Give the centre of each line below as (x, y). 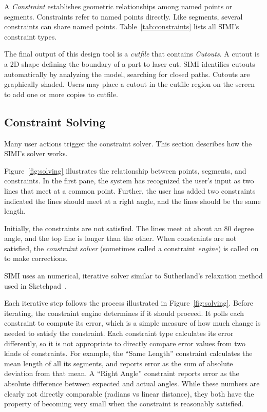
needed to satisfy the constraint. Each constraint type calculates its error (119, 333)
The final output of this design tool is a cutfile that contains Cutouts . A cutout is (132, 54)
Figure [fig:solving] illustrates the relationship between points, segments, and (125, 170)
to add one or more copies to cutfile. (61, 94)
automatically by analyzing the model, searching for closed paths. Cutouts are (127, 74)
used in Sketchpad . (35, 285)
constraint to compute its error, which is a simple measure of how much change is (132, 323)
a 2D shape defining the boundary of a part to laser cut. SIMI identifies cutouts (130, 63)
